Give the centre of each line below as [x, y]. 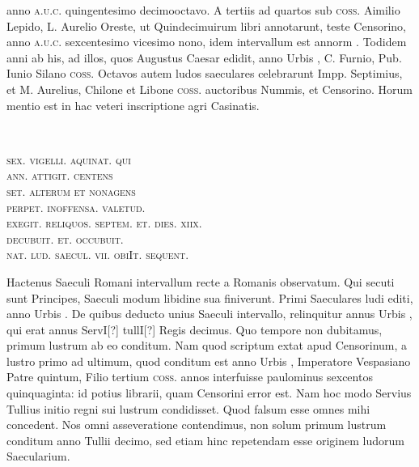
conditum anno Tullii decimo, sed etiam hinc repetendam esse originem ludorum [205, 440]
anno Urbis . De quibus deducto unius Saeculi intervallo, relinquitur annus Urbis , [209, 314]
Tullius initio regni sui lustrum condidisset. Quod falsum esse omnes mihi [188, 408]
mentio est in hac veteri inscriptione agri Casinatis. [133, 105]
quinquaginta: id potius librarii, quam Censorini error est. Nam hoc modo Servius [209, 393]
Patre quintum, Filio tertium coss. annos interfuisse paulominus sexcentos [190, 377]
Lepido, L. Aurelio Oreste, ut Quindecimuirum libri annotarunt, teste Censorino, [207, 25]
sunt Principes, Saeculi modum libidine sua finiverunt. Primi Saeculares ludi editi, [210, 297]
